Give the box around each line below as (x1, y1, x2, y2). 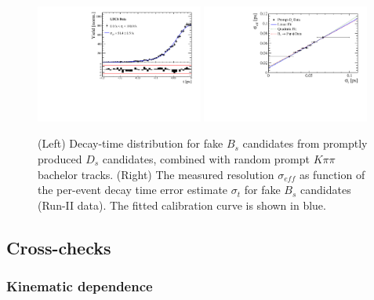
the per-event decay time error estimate (38, 181, 228, 198)
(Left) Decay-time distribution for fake (38, 135, 223, 152)
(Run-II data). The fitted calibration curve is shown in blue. (38, 196, 326, 213)
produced (38, 151, 82, 166)
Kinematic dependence (6, 276, 153, 296)
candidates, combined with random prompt (102, 151, 310, 166)
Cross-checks (6, 235, 111, 259)
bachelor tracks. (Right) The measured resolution (38, 166, 274, 182)
